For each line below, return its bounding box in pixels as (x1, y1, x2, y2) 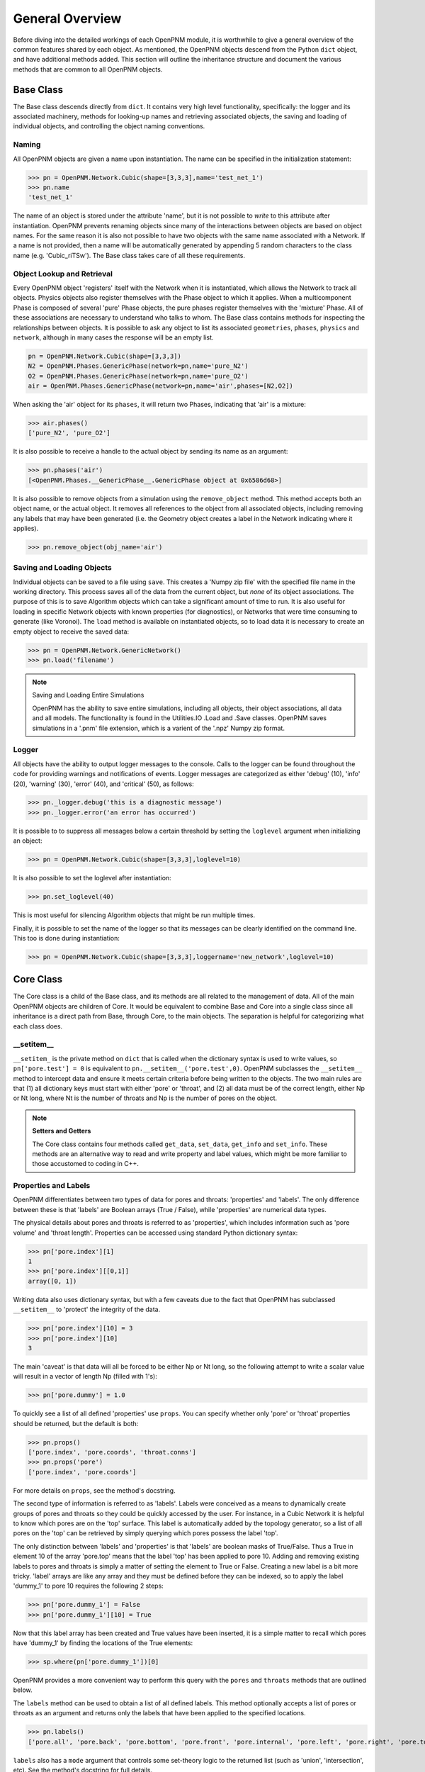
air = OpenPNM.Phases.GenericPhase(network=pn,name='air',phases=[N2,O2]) (28, 382, 294, 390)
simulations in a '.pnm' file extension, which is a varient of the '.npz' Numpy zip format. (32, 724, 285, 732)
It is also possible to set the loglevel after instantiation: (13, 874, 171, 882)
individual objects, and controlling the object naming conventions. (13, 122, 205, 130)
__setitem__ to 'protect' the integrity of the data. (13, 1305, 161, 1314)
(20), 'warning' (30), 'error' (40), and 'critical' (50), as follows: (13, 780, 194, 788)
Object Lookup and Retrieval (13, 269, 113, 279)
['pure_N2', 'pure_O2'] (28, 429, 111, 437)
